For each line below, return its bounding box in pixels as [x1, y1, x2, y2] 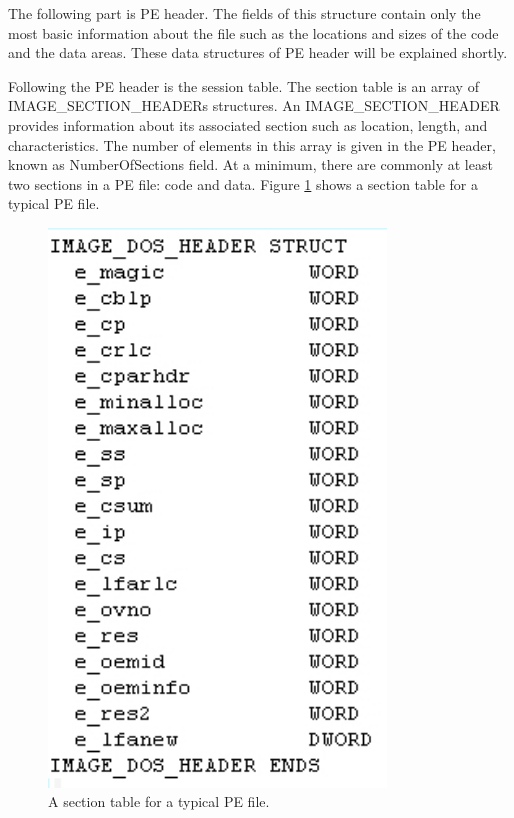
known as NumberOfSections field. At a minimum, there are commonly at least [8, 154, 493, 175]
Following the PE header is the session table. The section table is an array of [8, 75, 479, 96]
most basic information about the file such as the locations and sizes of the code [8, 22, 499, 43]
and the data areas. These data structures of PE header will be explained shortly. [8, 42, 508, 63]
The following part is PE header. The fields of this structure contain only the [8, 3, 481, 23]
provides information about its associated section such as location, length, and [8, 114, 488, 135]
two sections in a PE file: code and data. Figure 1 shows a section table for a [8, 173, 479, 194]
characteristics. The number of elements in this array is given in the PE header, [8, 134, 496, 155]
